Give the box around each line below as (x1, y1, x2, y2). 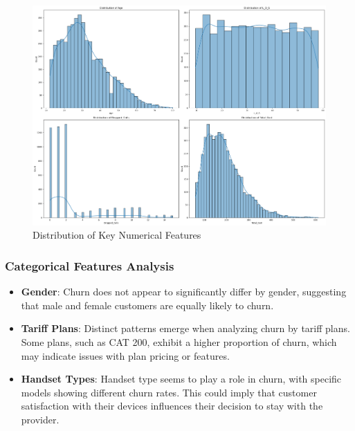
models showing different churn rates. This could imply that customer (21, 385, 317, 399)
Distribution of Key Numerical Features (33, 228, 201, 242)
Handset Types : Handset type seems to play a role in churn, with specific (21, 372, 342, 386)
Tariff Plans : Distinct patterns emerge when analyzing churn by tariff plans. (21, 321, 350, 336)
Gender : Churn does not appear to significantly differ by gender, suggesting (21, 284, 347, 299)
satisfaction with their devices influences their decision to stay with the (21, 398, 323, 413)
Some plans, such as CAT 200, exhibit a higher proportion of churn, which (21, 335, 337, 349)
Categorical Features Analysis (5, 257, 174, 274)
